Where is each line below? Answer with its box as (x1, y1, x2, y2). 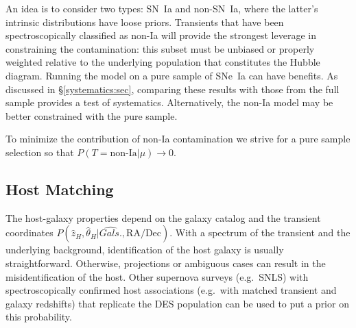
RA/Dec (126, 229, 162, 239)
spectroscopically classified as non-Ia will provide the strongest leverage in (5, 28, 316, 42)
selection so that (5, 144, 74, 159)
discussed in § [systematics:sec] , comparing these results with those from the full (5, 81, 340, 96)
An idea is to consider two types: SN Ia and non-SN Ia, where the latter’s (5, 1, 318, 15)
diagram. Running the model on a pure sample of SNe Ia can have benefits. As (5, 68, 338, 82)
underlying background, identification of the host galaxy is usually (5, 242, 284, 257)
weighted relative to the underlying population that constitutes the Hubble (5, 55, 320, 69)
